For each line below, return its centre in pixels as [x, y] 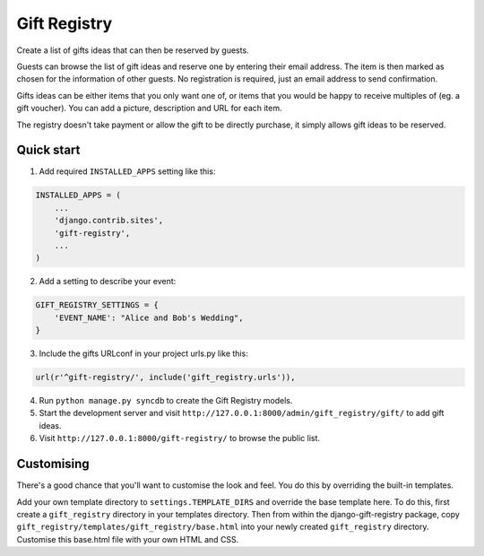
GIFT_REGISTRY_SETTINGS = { [97, 305]
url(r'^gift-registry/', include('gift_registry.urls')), [165, 378]
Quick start [48, 150]
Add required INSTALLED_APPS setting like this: [127, 171]
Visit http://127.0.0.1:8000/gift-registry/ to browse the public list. [180, 439]
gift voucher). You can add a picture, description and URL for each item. [149, 109]
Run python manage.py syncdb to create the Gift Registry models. [166, 401]
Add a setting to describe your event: [108, 282]
